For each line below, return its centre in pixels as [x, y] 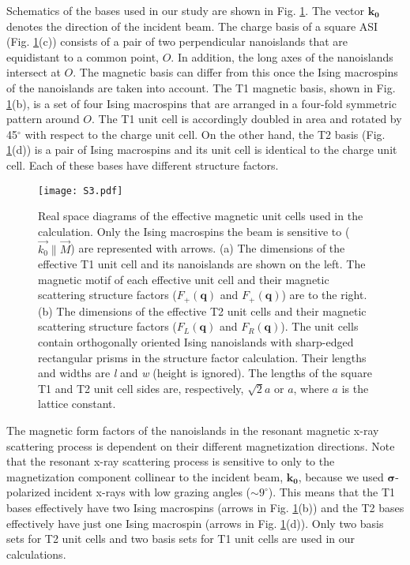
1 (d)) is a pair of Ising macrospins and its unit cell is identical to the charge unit [202, 150]
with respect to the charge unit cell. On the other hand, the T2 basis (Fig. [205, 134]
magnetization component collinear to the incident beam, [145, 476]
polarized [28, 492]
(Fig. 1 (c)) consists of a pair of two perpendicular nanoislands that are [177, 41]
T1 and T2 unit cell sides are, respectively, [141, 388]
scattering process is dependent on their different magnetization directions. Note [201, 445]
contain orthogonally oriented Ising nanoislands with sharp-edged [196, 342]
